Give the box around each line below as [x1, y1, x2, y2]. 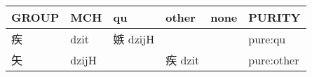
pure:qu [248, 30, 286, 47]
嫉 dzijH [113, 31, 155, 47]
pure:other [248, 51, 299, 68]
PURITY [248, 9, 301, 25]
